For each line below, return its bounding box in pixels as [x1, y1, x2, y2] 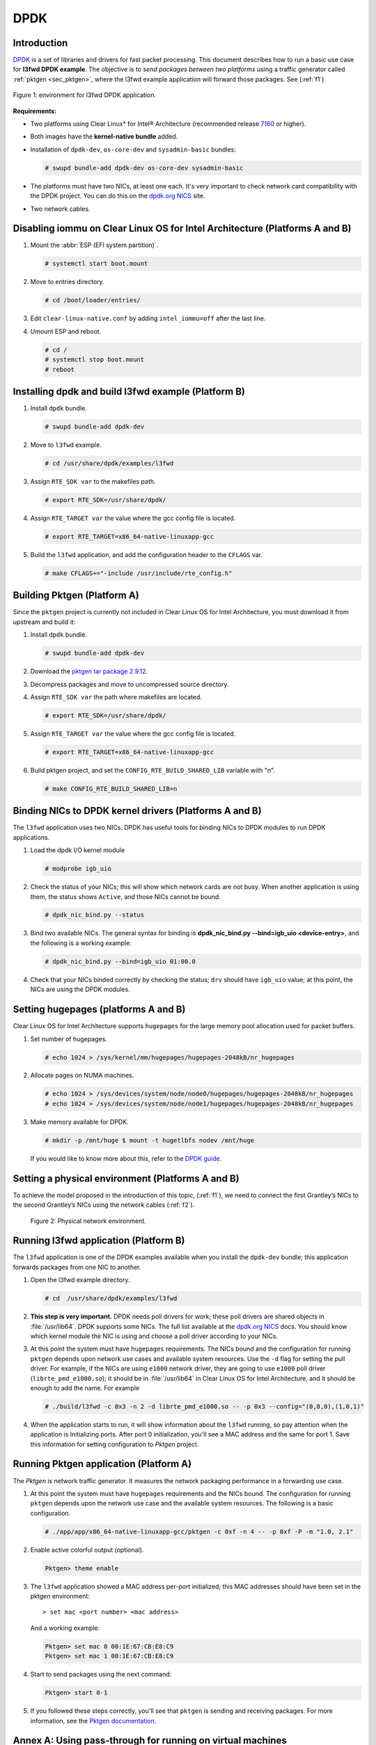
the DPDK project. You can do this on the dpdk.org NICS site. [30, 192, 205, 200]
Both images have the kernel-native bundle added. [30, 133, 178, 141]
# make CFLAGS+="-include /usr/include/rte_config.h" [45, 569, 233, 577]
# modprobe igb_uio [45, 865, 111, 872]
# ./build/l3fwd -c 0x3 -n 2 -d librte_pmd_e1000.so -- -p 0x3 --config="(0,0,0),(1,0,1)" [45, 1402, 365, 1410]
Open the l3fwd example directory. [30, 1276, 130, 1284]
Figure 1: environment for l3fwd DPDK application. [13, 91, 157, 99]
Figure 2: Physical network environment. [30, 1217, 146, 1225]
